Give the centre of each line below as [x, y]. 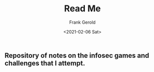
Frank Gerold [82, 22]
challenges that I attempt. [45, 63]
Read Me [82, 9]
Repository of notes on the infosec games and [77, 55]
